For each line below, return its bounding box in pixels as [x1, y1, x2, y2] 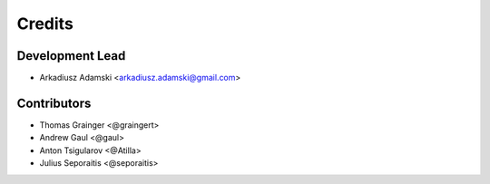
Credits [16, 14, 74, 34]
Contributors [16, 95, 92, 111]
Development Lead [16, 48, 126, 63]
